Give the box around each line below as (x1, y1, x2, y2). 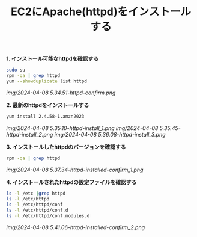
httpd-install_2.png (6, 131, 53, 138)
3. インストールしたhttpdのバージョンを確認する (6, 143, 126, 150)
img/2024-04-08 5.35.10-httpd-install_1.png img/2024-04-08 (6, 124, 159, 132)
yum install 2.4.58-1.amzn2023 (6, 113, 85, 120)
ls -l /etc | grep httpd (6, 190, 66, 197)
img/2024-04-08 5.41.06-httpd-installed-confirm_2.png (6, 223, 145, 231)
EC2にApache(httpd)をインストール (11, 5, 191, 19)
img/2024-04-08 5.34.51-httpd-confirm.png (6, 89, 116, 96)
